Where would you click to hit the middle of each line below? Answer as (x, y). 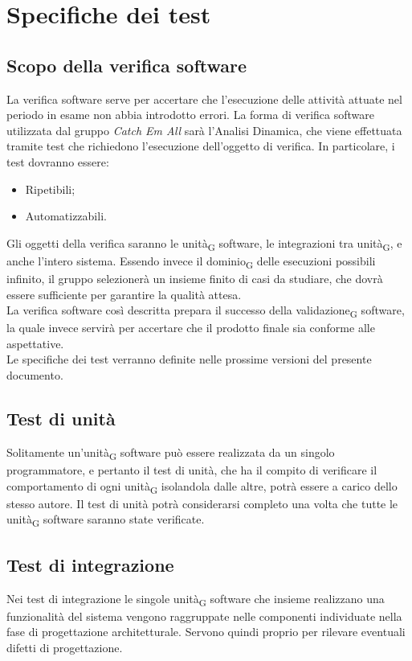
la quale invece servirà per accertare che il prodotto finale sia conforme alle (191, 328)
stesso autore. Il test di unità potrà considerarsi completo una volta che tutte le (202, 503)
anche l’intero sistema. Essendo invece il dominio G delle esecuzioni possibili (191, 261)
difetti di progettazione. (65, 647)
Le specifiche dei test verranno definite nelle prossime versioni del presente (189, 359)
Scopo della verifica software (127, 65)
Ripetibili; (50, 189)
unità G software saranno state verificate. (106, 520)
